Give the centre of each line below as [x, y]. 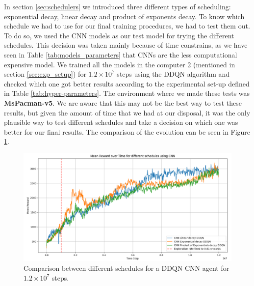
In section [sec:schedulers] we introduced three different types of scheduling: [117, 6]
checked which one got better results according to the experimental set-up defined [127, 83]
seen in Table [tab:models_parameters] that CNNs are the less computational [121, 54]
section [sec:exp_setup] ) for [45, 74]
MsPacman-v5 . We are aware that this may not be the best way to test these [123, 102]
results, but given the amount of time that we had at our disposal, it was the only [127, 112]
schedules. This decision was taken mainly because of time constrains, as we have [126, 45]
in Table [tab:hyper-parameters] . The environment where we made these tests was [127, 93]
